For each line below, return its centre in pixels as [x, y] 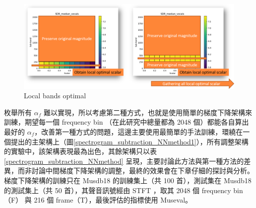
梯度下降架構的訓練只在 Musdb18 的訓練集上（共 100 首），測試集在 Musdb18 [128, 180]
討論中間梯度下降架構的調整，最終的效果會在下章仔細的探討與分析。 [143, 171]
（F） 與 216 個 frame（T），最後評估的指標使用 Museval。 [98, 200]
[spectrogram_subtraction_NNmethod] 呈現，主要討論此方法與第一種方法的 [124, 161]
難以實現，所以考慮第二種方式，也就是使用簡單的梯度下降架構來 [148, 112]
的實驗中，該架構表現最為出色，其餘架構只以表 [80, 151]
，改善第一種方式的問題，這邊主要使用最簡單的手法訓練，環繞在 [139, 131]
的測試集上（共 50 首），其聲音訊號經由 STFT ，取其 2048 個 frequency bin [124, 190]
